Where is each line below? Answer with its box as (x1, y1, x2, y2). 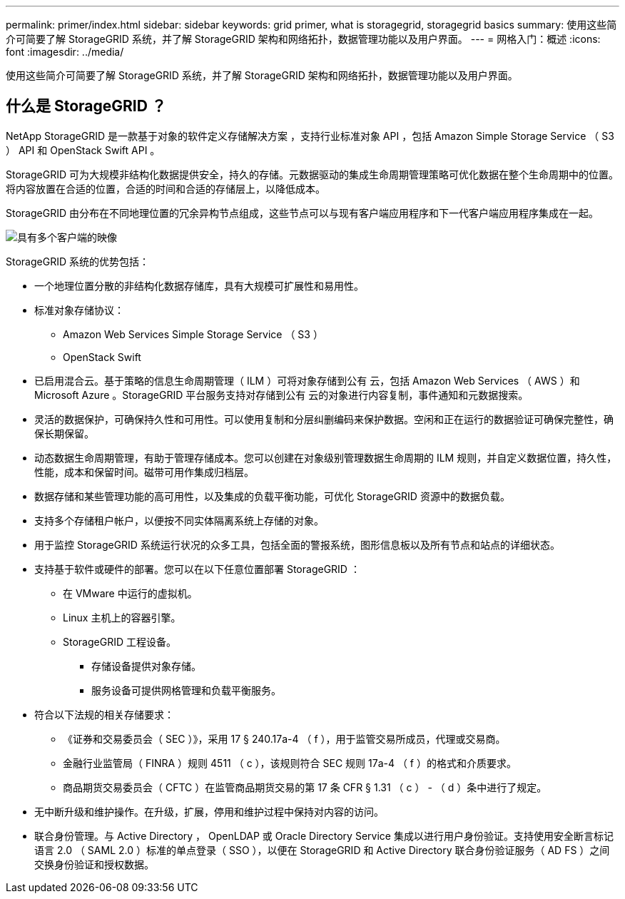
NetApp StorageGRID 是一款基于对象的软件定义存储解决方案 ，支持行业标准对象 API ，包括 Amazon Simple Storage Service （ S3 (6, 129, 614, 142)
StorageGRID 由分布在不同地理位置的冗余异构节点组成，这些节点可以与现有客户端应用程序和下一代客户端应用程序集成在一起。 (6, 206, 599, 219)
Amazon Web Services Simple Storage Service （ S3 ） (63, 327, 323, 340)
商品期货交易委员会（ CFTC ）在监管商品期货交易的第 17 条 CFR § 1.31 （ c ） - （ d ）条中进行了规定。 (63, 781, 547, 793)
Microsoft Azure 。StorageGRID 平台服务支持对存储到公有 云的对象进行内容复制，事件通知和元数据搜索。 (34, 388, 529, 401)
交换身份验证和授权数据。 (34, 858, 154, 870)
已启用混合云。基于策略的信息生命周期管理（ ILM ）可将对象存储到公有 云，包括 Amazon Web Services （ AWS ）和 (34, 374, 580, 387)
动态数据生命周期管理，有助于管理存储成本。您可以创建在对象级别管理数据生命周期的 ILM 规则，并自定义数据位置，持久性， (34, 451, 617, 464)
